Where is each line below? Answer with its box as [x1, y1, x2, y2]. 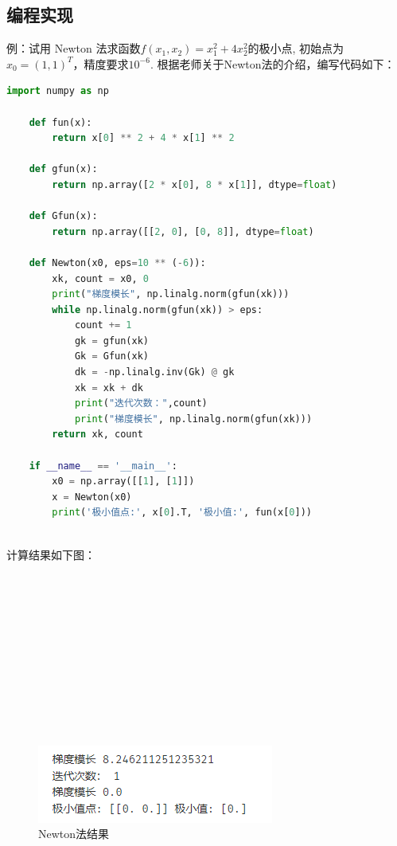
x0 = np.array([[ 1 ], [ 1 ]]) [52, 476, 195, 488]
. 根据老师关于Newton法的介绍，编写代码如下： [150, 55, 395, 72]
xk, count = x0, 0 [52, 272, 149, 284]
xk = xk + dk [74, 382, 143, 394]
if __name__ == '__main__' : [29, 460, 177, 472]
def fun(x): [29, 116, 92, 128]
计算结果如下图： [6, 546, 95, 562]
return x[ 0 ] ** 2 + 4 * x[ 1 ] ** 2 [52, 132, 235, 144]
